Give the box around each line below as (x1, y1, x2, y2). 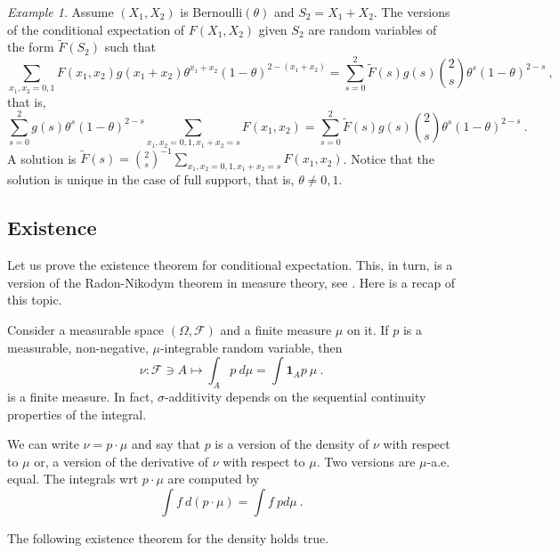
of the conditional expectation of (7, 20, 185, 38)
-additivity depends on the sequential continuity (164, 386, 426, 405)
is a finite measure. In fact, (7, 386, 154, 405)
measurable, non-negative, (7, 337, 149, 356)
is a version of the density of (215, 435, 369, 453)
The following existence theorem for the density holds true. (7, 528, 329, 547)
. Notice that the (343, 149, 434, 167)
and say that (131, 435, 200, 453)
